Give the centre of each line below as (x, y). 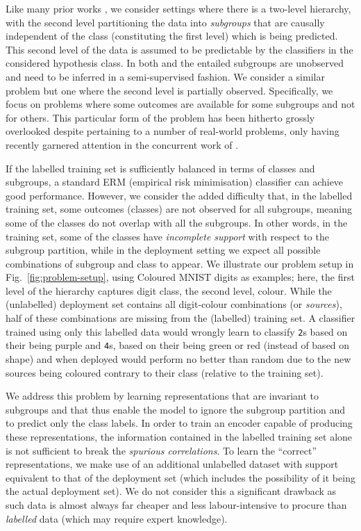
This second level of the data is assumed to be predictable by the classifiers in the (179, 49)
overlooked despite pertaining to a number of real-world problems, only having (173, 131)
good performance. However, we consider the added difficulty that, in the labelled (179, 195)
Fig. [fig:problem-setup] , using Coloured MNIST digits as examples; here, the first (180, 277)
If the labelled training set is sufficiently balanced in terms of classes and (160, 168)
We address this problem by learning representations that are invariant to (162, 396)
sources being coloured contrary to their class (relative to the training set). (165, 372)
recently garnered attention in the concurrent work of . (122, 144)
